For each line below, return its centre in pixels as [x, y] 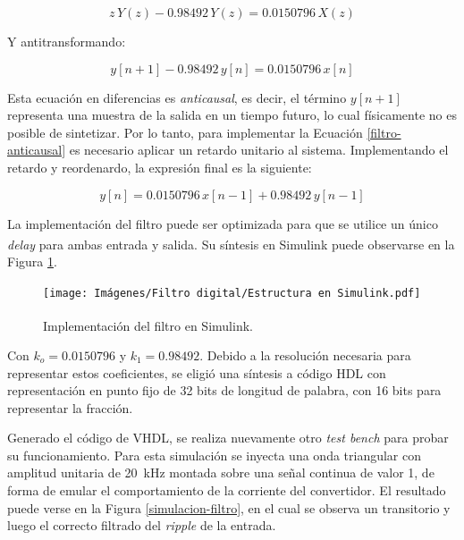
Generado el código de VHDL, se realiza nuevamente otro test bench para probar [228, 438]
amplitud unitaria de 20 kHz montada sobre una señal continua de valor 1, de [221, 472]
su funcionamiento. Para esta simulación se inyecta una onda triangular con [215, 455]
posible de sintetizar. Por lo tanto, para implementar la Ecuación [185, 132]
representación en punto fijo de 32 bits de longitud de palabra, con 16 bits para [224, 390]
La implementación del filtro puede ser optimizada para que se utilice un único [223, 223]
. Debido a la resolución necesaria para [305, 354]
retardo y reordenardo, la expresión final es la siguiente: [160, 167]
